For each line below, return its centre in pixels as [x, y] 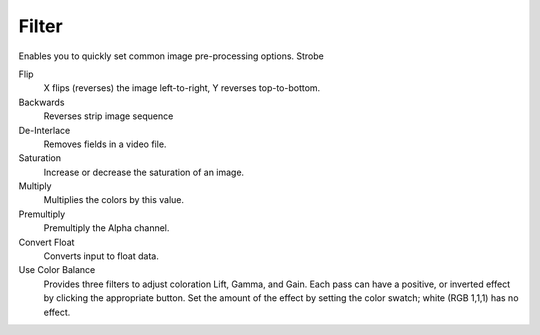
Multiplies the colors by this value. [114, 200]
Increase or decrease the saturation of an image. [144, 172]
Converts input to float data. [101, 256]
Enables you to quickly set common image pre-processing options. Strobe [171, 56]
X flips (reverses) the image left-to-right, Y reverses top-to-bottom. [182, 88]
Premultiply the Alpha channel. [106, 228]
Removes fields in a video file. [105, 144]
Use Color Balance [57, 270]
